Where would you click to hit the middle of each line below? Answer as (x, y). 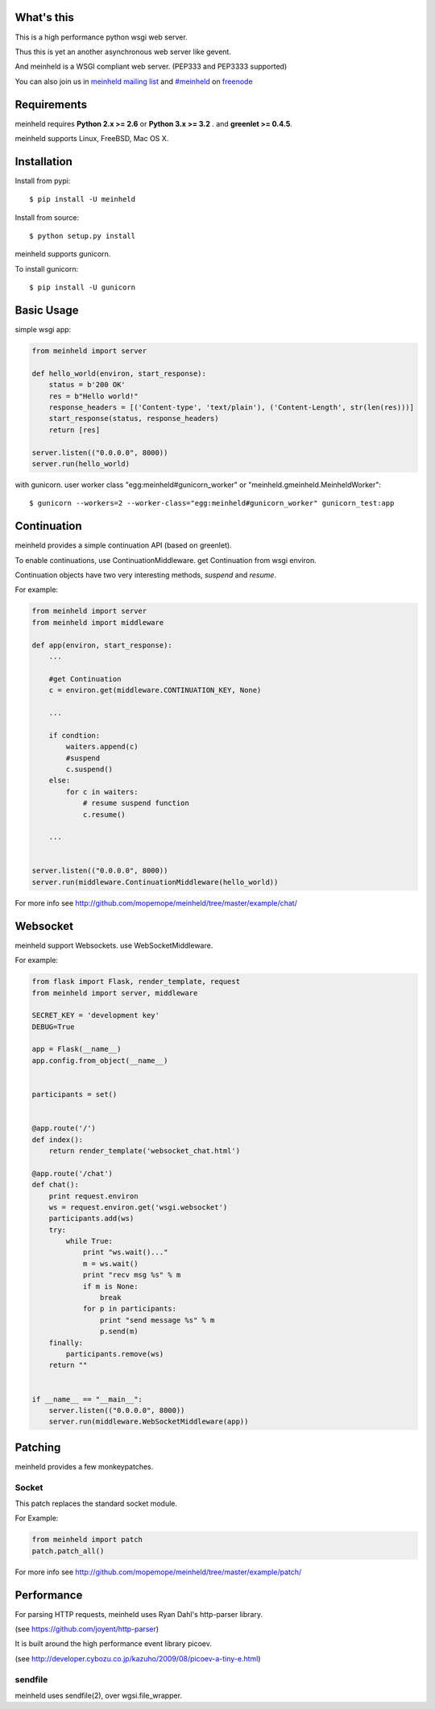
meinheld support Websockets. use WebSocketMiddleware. (114, 945)
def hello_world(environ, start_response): (119, 373)
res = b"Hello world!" (93, 396)
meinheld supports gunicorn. (63, 254)
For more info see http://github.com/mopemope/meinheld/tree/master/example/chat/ (156, 902)
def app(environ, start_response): (102, 645)
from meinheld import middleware (98, 622)
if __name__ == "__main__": (87, 1399)
